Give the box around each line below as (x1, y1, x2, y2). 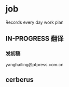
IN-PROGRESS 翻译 (5, 35, 64, 43)
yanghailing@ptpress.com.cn (5, 61, 64, 67)
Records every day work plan (5, 19, 64, 25)
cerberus (5, 76, 34, 84)
